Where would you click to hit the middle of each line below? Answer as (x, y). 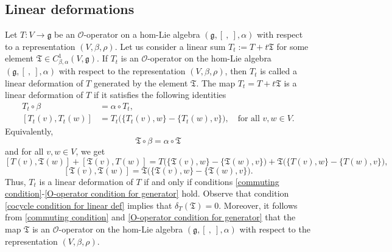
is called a (278, 71)
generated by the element (141, 82)
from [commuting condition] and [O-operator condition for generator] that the (150, 217)
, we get (90, 151)
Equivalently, (29, 131)
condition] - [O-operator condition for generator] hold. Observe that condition (147, 193)
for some (292, 46)
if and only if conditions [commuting (212, 181)
